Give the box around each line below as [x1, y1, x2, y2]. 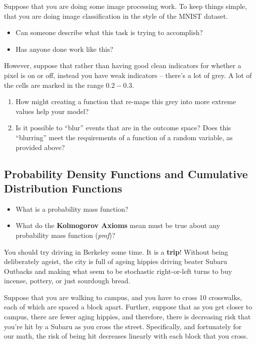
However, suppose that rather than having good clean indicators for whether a [4, 60, 241, 71]
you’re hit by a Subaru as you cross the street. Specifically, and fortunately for [4, 321, 242, 331]
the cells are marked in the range [4, 79, 104, 90]
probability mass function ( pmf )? [15, 229, 116, 240]
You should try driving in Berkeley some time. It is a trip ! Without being [4, 246, 228, 257]
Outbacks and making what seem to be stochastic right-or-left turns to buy [4, 266, 232, 276]
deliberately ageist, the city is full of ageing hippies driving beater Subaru [4, 256, 227, 267]
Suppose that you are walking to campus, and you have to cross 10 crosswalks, [4, 292, 242, 302]
